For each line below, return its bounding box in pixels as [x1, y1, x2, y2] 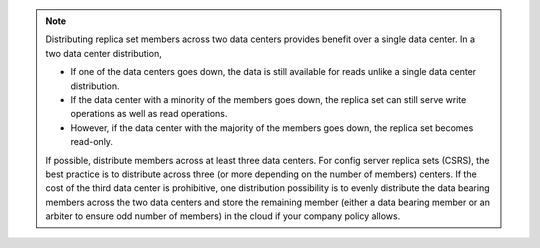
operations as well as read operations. [70, 108, 228, 120]
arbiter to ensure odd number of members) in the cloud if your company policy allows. [45, 210, 401, 222]
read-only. [70, 136, 114, 148]
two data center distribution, [45, 47, 162, 59]
